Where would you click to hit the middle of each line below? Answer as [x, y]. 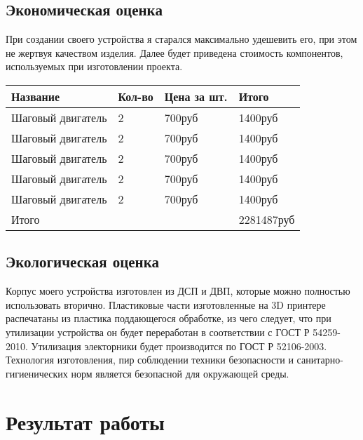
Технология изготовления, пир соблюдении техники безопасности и [150, 360]
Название [36, 96]
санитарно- [320, 360]
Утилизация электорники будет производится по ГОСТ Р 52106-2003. [179, 346]
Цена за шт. [196, 96]
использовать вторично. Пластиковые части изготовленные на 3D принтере [166, 304]
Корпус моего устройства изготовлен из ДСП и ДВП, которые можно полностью [178, 291]
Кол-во [136, 96]
